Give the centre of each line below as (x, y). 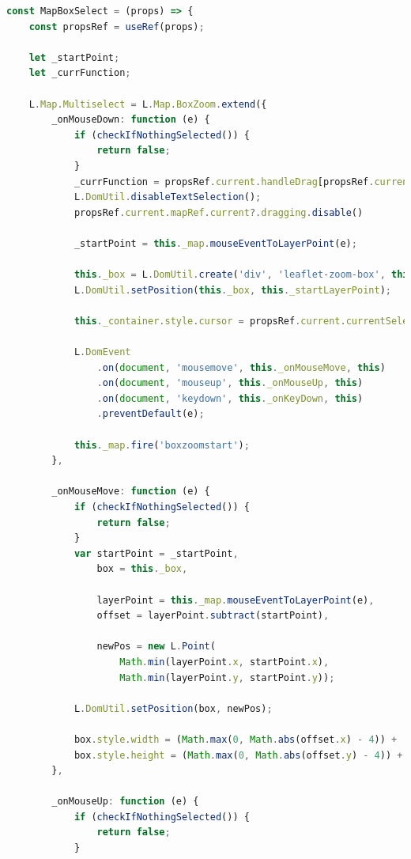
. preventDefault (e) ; (151, 414)
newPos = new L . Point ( (156, 647)
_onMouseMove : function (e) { (131, 492)
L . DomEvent (102, 352)
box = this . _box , (142, 569)
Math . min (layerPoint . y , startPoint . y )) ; (227, 677)
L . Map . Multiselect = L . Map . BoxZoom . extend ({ (148, 104)
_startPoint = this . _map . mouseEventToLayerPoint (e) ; (215, 243)
